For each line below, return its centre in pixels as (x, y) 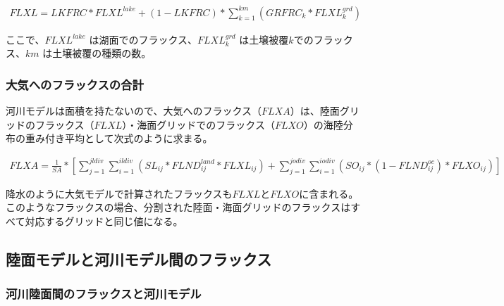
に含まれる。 (329, 193)
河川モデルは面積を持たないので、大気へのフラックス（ (134, 110)
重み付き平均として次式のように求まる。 (119, 138)
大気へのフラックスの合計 (75, 84)
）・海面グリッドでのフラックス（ (198, 124)
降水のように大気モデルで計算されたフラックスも (119, 193)
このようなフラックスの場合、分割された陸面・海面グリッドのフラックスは (178, 207)
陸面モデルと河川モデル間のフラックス (139, 259)
